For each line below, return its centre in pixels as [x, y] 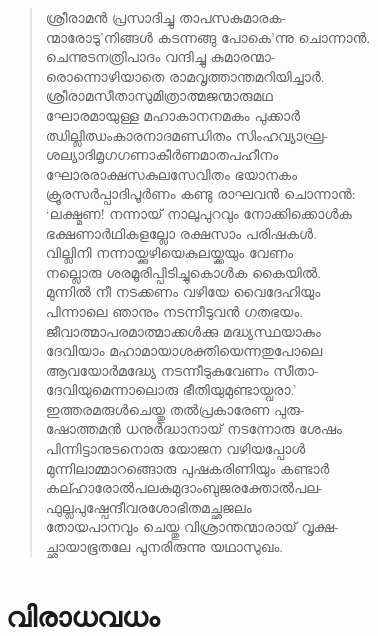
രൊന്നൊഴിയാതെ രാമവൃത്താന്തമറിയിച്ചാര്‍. [185, 75]
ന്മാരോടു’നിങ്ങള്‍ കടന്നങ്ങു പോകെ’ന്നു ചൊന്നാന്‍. [208, 36]
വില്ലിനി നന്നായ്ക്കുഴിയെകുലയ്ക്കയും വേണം [169, 252]
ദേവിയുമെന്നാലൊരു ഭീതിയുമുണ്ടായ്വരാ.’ [171, 389]
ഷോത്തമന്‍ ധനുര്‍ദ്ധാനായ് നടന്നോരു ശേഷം [193, 428]
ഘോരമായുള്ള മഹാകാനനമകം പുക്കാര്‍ [172, 114]
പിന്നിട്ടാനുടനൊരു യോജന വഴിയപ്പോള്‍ [175, 448]
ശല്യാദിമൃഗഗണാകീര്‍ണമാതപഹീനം [162, 154]
